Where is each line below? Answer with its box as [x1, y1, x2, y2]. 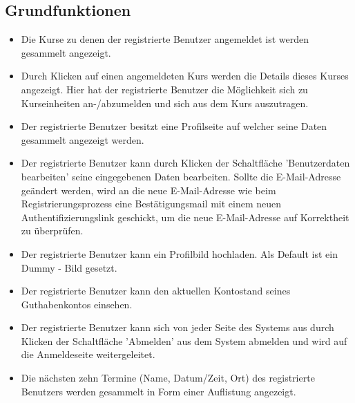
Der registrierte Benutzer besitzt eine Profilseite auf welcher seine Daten [21, 119, 327, 133]
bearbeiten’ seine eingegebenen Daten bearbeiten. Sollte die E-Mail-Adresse [21, 169, 341, 183]
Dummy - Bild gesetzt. [21, 260, 117, 274]
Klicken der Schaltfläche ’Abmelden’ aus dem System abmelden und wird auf [21, 333, 347, 348]
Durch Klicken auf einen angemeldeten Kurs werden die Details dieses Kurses [21, 68, 349, 83]
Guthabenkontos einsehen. [21, 297, 133, 311]
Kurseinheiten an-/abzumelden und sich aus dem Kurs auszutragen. [21, 95, 309, 110]
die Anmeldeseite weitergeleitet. [21, 347, 155, 362]
